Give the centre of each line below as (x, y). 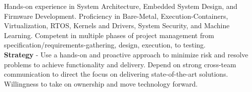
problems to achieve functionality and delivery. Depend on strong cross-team (120, 64)
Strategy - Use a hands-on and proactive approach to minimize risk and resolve (126, 54)
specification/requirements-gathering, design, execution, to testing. (105, 45)
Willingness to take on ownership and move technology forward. (101, 83)
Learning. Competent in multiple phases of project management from (109, 35)
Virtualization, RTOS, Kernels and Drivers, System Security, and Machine (117, 25)
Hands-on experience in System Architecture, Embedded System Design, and (121, 6)
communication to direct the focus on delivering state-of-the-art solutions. (116, 74)
